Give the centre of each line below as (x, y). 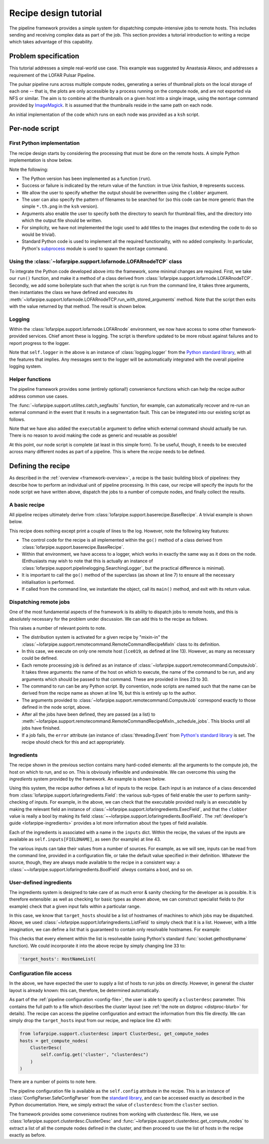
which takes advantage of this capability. (51, 42)
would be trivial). (39, 234)
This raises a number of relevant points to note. (58, 628)
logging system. (26, 366)
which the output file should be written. (62, 220)
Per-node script (34, 129)
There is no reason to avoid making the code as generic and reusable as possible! (93, 435)
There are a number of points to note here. (53, 1082)
